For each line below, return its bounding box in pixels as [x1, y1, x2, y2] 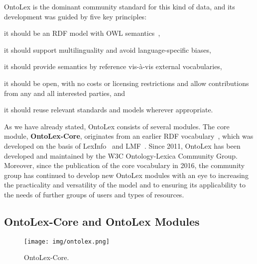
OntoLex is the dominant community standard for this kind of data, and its [4, 1, 235, 11]
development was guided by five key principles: [4, 11, 147, 21]
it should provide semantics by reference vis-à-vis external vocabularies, [4, 61, 222, 72]
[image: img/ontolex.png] [24, 238, 110, 245]
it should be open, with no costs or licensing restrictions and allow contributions [4, 78, 249, 88]
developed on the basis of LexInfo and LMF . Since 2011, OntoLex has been [4, 140, 241, 151]
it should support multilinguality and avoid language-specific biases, [4, 44, 211, 55]
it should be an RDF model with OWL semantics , [4, 28, 160, 38]
